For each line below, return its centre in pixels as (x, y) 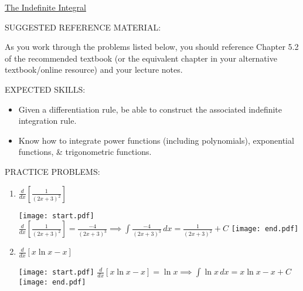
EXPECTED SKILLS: (45, 89)
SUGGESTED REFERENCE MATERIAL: (83, 27)
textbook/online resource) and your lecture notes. (94, 70)
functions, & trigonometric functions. (85, 152)
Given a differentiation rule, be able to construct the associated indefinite (150, 109)
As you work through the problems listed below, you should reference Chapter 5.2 (152, 47)
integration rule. (47, 121)
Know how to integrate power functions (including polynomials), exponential (156, 140)
